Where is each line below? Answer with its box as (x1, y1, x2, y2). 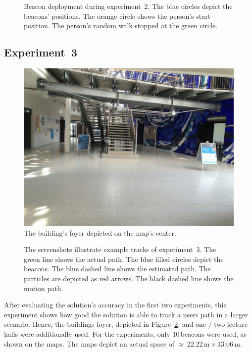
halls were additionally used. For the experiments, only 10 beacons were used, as (4, 328, 247, 339)
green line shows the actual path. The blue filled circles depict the (24, 253, 224, 264)
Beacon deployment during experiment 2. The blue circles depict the (24, 1, 233, 11)
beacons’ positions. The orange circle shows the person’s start (24, 10, 211, 21)
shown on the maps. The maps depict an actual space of (4, 338, 175, 349)
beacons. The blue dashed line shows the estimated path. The (24, 263, 211, 274)
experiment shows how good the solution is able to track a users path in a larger (4, 309, 248, 319)
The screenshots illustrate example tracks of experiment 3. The (24, 244, 216, 254)
